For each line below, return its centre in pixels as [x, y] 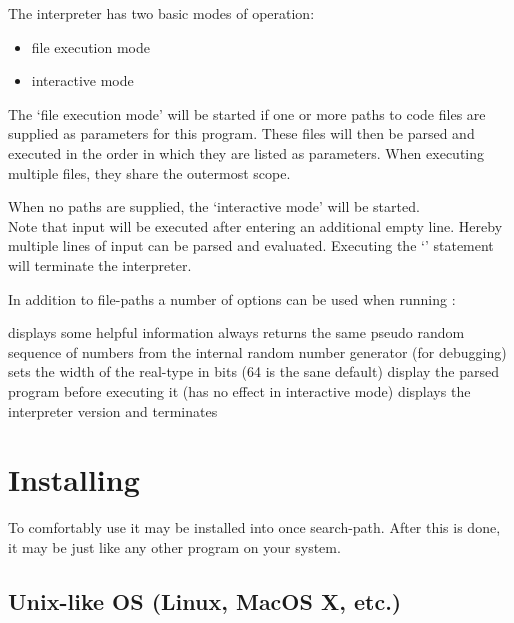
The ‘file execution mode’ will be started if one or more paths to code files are [247, 113]
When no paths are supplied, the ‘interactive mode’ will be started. [214, 206]
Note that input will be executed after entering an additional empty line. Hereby [255, 225]
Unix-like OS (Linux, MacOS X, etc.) [205, 600]
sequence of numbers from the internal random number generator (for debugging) [257, 351]
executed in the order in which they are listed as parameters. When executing [246, 152]
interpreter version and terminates [113, 410]
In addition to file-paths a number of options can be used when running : [232, 298]
